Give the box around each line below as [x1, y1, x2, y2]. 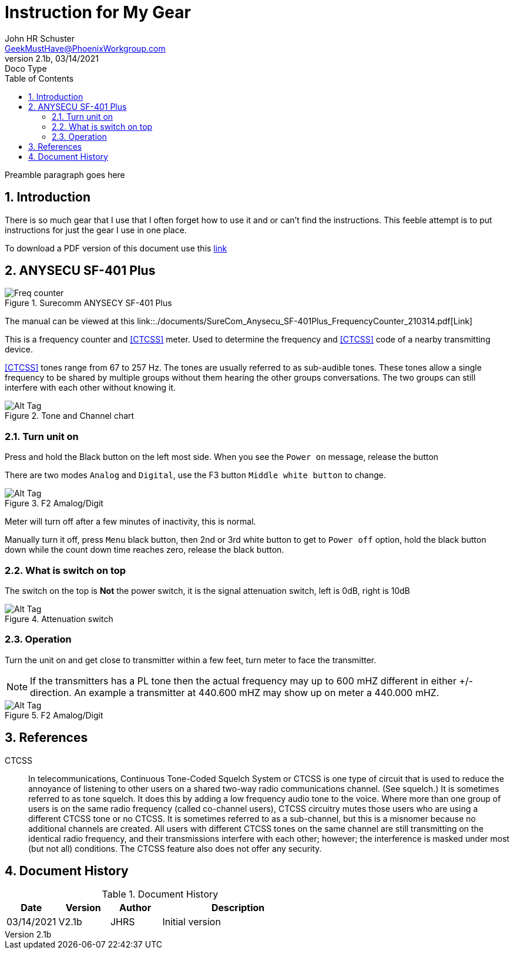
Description [211, 902, 265, 914]
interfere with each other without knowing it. [5, 382, 176, 393]
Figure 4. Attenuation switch [5, 613, 113, 624]
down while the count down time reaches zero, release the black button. [5, 545, 284, 555]
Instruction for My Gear [5, 2, 191, 22]
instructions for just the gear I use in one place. [5, 224, 187, 235]
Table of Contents [5, 73, 74, 83]
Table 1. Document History [102, 888, 219, 901]
